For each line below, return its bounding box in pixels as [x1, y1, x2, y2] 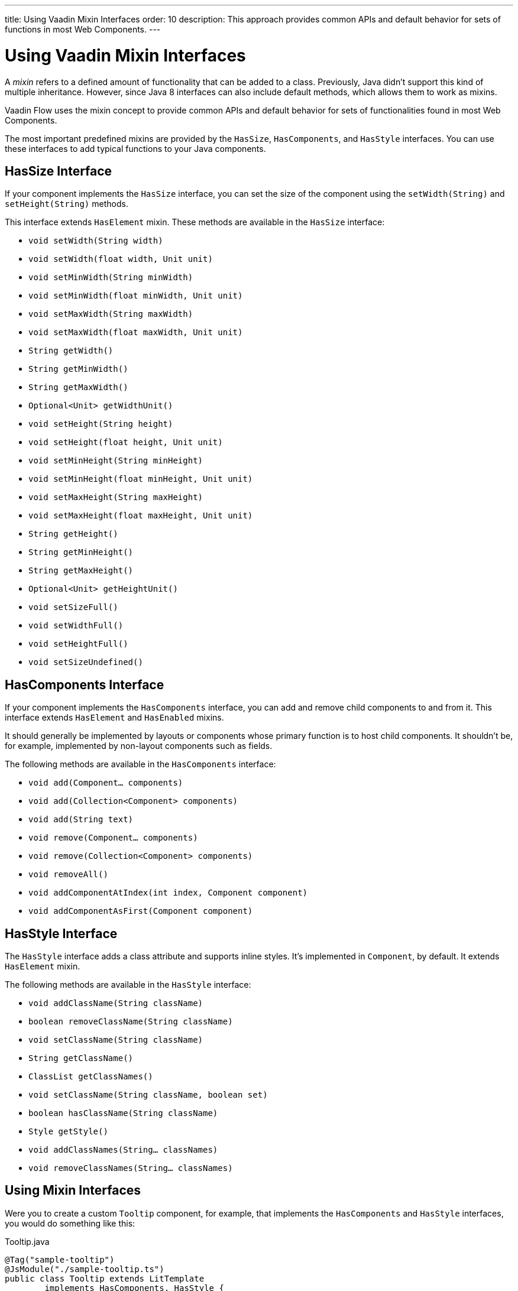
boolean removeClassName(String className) [28, 1017, 233, 1027]
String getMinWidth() [28, 364, 128, 374]
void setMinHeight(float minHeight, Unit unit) [28, 474, 253, 484]
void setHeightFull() [28, 639, 128, 649]
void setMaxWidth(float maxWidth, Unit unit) [28, 327, 243, 338]
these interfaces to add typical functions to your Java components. [5, 143, 266, 154]
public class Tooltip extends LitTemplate [5, 1273, 205, 1283]
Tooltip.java [5, 1236, 50, 1247]
